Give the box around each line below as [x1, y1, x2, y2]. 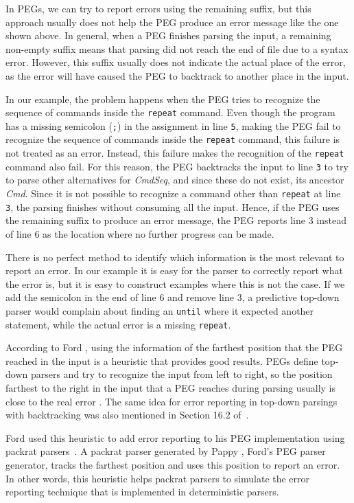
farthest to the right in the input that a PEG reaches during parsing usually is [5, 381, 336, 394]
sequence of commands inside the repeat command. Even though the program [5, 105, 335, 120]
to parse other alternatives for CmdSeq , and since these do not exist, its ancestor [5, 172, 344, 187]
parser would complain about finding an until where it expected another [5, 303, 314, 317]
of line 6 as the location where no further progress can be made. [5, 226, 274, 241]
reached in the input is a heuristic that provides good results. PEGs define [5, 353, 318, 368]
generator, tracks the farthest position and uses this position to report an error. [5, 457, 340, 471]
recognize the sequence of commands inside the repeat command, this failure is [5, 132, 340, 146]
